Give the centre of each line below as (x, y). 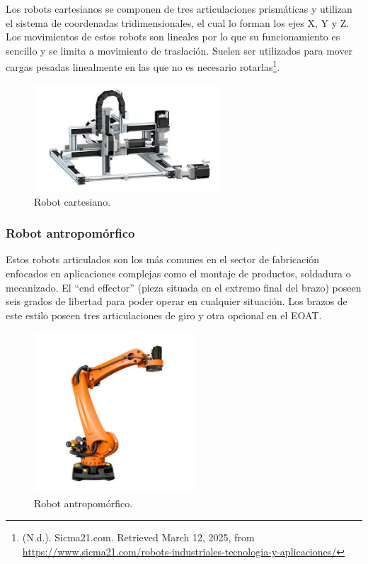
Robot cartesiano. (73, 201)
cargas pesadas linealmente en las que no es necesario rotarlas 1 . (143, 66)
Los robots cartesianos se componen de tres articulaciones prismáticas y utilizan (179, 9)
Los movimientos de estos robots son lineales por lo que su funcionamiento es (173, 37)
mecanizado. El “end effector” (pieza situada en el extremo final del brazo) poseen (184, 287)
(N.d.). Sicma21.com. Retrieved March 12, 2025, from (138, 537)
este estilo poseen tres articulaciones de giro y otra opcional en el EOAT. (164, 315)
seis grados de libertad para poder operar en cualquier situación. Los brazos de (177, 301)
